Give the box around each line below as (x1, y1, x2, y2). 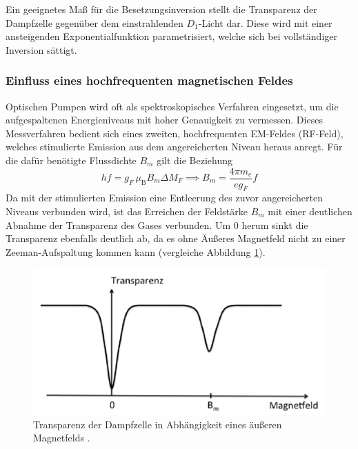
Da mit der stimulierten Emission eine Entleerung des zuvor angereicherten (6, 190, 323, 205)
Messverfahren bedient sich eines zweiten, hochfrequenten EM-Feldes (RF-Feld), (6, 126, 344, 140)
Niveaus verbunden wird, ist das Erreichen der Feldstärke (6, 204, 248, 219)
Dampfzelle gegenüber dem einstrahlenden (6, 15, 183, 30)
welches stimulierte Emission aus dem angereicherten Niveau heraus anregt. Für (6, 139, 343, 154)
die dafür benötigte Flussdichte (6, 152, 137, 167)
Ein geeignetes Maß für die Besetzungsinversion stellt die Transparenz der (6, 2, 317, 16)
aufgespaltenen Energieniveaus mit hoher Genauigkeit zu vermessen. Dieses (6, 112, 323, 127)
